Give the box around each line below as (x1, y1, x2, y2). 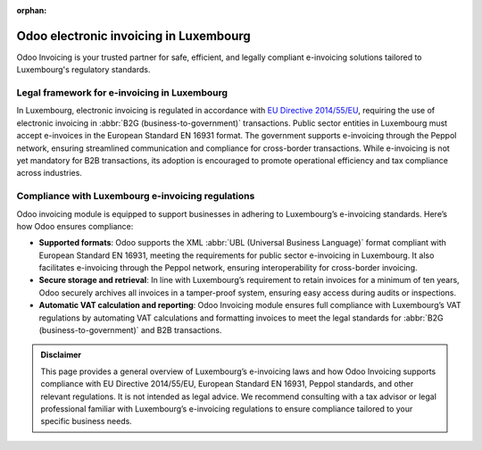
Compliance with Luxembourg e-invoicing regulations (16, 190, 255, 203)
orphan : (16, 5, 47, 15)
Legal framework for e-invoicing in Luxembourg (16, 87, 228, 99)
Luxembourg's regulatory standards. (16, 64, 151, 75)
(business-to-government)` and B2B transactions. (38, 325, 222, 336)
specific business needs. (40, 416, 133, 427)
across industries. (16, 168, 82, 179)
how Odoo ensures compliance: (16, 221, 134, 231)
